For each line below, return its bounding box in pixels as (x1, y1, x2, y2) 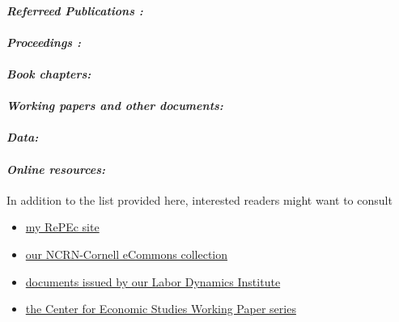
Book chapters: (6, 65, 91, 82)
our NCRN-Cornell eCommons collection (25, 245, 228, 262)
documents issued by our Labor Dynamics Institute (25, 273, 281, 290)
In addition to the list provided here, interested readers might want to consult (6, 191, 393, 208)
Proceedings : (6, 33, 81, 50)
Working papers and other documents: (6, 97, 223, 114)
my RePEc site (25, 218, 100, 235)
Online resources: (6, 160, 106, 177)
